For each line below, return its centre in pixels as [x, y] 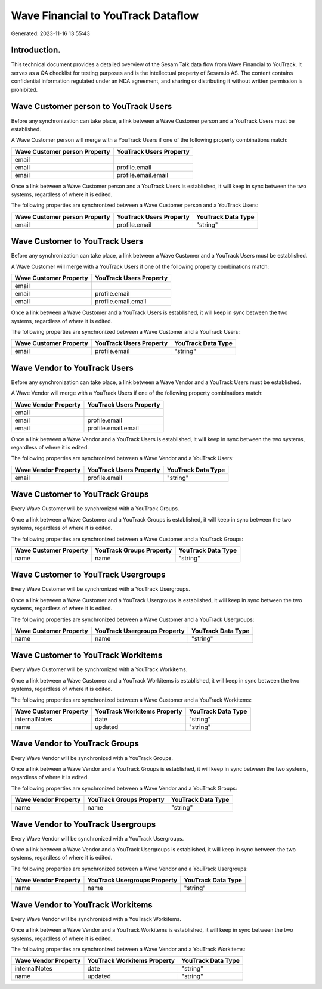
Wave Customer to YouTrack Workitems [87, 655]
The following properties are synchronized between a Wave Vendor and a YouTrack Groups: [124, 788]
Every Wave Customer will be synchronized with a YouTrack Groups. [95, 509]
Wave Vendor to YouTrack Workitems [82, 905]
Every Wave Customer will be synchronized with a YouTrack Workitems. [99, 669]
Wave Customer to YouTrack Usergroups [89, 575]
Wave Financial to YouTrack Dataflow [105, 15]
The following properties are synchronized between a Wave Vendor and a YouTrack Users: [122, 458]
